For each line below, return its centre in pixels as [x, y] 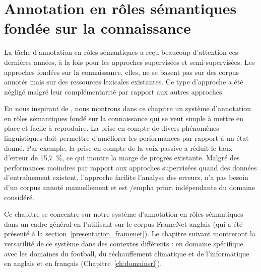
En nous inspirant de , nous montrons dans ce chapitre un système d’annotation [128, 108]
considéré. [19, 197]
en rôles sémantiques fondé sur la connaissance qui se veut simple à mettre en [124, 118]
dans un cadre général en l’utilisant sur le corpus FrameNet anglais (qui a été [123, 223]
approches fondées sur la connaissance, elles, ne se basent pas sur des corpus [122, 72]
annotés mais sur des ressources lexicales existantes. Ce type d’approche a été [124, 82]
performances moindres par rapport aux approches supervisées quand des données [130, 167]
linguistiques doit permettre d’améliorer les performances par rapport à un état [126, 138]
